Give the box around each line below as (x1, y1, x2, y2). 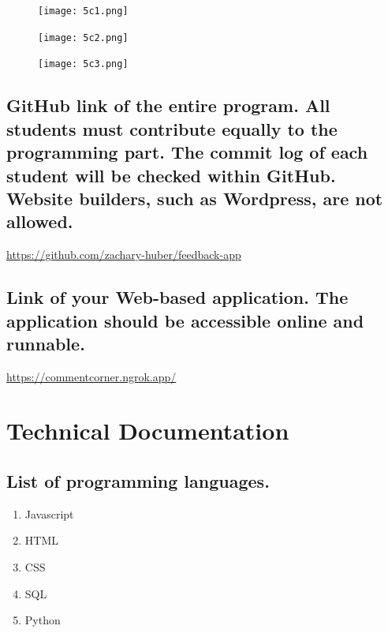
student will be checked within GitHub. (6, 163, 336, 187)
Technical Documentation (6, 414, 289, 447)
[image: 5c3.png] (38, 58, 129, 70)
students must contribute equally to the (6, 116, 338, 140)
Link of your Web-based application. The (6, 285, 349, 309)
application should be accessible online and (6, 308, 364, 332)
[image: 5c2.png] (38, 32, 129, 43)
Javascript (24, 505, 74, 522)
